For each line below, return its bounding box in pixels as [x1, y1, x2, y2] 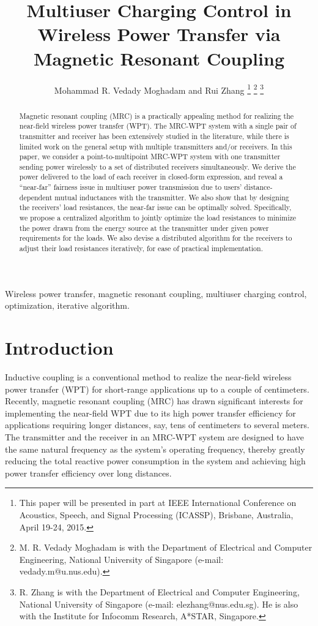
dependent [19, 192, 53, 202]
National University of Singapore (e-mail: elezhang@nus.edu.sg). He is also [19, 597, 298, 610]
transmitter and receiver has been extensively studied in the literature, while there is [19, 130, 289, 141]
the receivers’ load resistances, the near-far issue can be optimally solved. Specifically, [19, 202, 292, 213]
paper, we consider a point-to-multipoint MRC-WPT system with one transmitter [19, 151, 281, 162]
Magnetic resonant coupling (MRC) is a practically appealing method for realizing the [19, 110, 294, 121]
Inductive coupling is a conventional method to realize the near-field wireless [5, 371, 292, 383]
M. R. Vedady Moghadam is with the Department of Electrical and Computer [19, 541, 312, 554]
